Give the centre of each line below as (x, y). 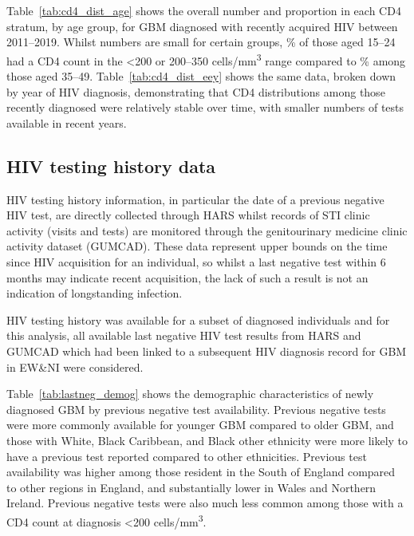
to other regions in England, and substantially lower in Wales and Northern (191, 487)
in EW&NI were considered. (75, 367)
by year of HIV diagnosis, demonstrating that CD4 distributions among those (196, 91)
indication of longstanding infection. (95, 293)
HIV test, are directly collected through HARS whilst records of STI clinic (188, 215)
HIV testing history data (111, 166)
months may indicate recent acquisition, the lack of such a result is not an (187, 277)
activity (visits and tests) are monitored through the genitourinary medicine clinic (207, 230)
